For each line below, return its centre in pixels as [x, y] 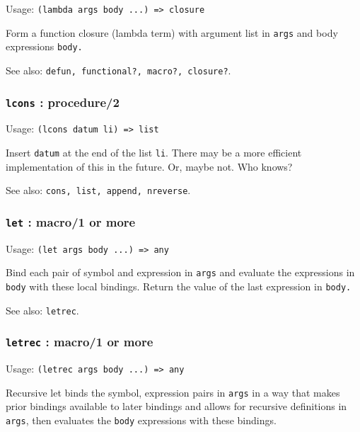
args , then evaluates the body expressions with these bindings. [141, 420]
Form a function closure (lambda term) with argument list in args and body [172, 32]
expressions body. [44, 46]
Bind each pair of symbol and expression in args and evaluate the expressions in [180, 272]
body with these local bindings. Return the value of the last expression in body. [179, 286]
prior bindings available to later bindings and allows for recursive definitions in [176, 406]
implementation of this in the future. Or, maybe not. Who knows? [149, 166]
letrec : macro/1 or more [80, 342]
